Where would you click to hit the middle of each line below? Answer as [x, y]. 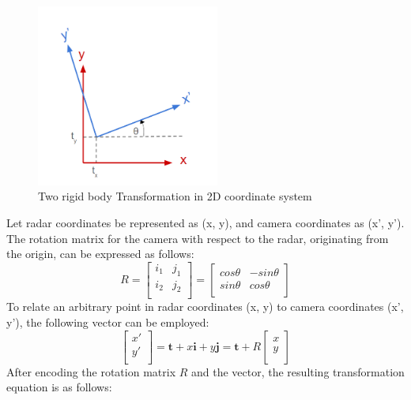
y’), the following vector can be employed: [108, 322]
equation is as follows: [59, 387]
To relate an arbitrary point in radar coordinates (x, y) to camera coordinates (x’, [205, 307]
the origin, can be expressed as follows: [100, 254]
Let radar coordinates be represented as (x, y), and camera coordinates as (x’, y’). [205, 222]
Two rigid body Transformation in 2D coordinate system [175, 196]
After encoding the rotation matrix [91, 371]
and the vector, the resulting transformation [298, 371]
